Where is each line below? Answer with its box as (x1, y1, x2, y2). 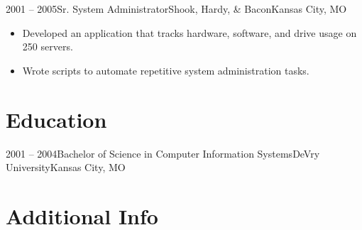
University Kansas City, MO (6, 160, 126, 175)
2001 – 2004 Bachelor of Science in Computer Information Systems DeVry (6, 146, 320, 160)
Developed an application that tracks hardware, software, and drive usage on (22, 25, 357, 40)
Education (6, 104, 107, 133)
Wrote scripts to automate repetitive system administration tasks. (22, 62, 309, 77)
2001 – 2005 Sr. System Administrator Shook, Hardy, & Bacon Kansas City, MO (6, 1, 347, 16)
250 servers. (22, 39, 73, 54)
